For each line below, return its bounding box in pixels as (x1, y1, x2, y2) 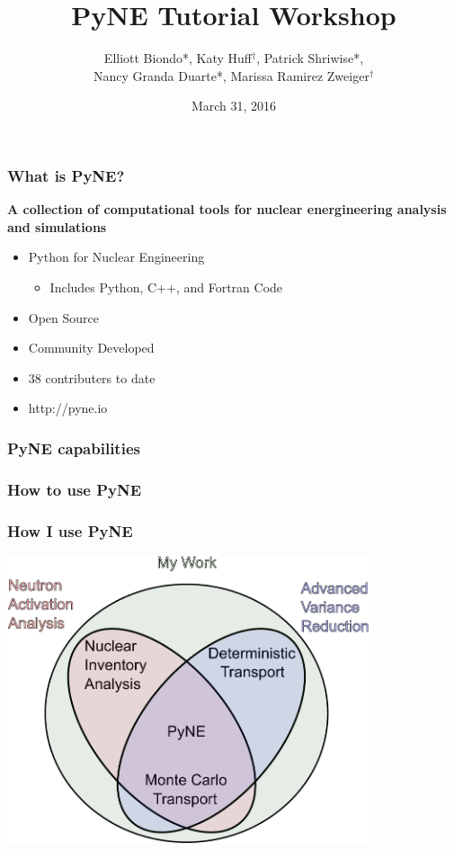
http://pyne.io (28, 399, 108, 417)
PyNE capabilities (7, 436, 140, 459)
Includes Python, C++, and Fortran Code (49, 277, 283, 296)
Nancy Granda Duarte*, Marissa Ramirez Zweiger (93, 66, 369, 85)
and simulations (7, 217, 107, 236)
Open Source (28, 308, 100, 327)
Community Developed (28, 338, 155, 357)
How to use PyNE (7, 478, 142, 500)
